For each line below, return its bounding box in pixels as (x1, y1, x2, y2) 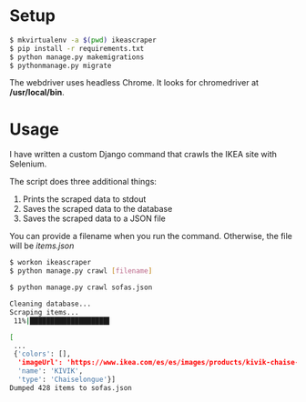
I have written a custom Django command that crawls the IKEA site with (9, 149, 278, 160)
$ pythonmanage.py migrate (9, 61, 112, 70)
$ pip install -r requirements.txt (9, 44, 145, 53)
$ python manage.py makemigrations (9, 52, 145, 62)
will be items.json (9, 240, 75, 251)
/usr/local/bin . (9, 87, 66, 98)
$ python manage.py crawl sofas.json (9, 283, 153, 292)
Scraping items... (9, 307, 79, 317)
